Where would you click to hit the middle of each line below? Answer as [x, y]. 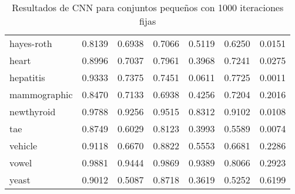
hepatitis [27, 77]
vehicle [24, 145]
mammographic [41, 94]
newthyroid [33, 111]
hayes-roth [31, 43]
